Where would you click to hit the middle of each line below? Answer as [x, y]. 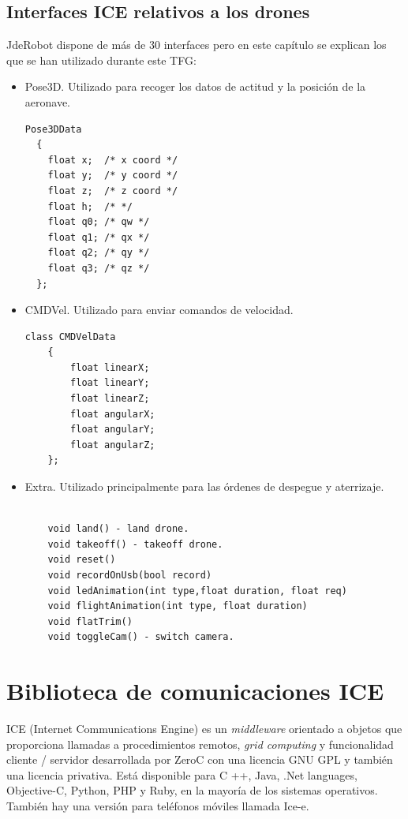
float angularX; [113, 414]
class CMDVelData [70, 337]
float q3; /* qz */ [99, 268]
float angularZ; [113, 445]
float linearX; [110, 367]
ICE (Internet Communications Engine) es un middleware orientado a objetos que [204, 729]
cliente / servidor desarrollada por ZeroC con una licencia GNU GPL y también [200, 759]
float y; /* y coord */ [113, 176]
